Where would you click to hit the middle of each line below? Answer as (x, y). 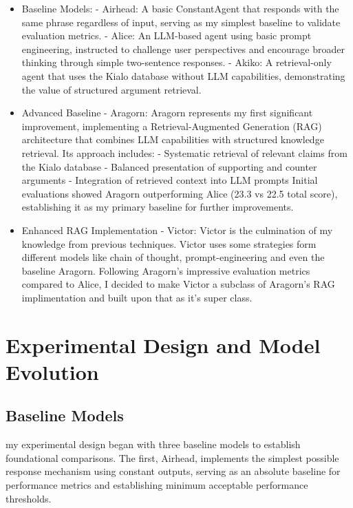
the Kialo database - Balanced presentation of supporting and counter (169, 166)
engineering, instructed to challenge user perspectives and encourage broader (183, 49)
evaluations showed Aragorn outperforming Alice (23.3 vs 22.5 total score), (180, 193)
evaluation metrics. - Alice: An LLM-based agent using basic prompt (167, 35)
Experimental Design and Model (163, 345)
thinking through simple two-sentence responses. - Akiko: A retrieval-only (176, 62)
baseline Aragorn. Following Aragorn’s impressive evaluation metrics (166, 270)
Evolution (52, 371)
